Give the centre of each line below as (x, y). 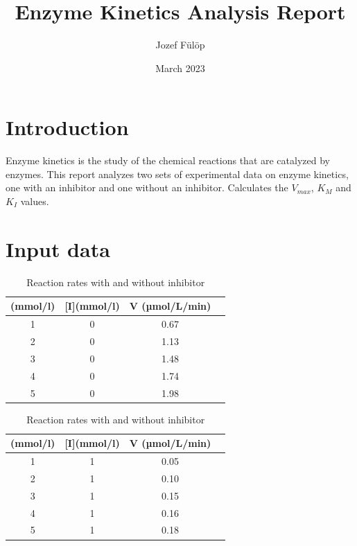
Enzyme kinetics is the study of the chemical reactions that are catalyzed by (168, 160)
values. (35, 201)
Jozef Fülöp (180, 45)
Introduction (67, 127)
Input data (58, 248)
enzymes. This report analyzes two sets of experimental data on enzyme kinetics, (177, 174)
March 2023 (180, 68)
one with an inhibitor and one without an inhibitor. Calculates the (147, 187)
